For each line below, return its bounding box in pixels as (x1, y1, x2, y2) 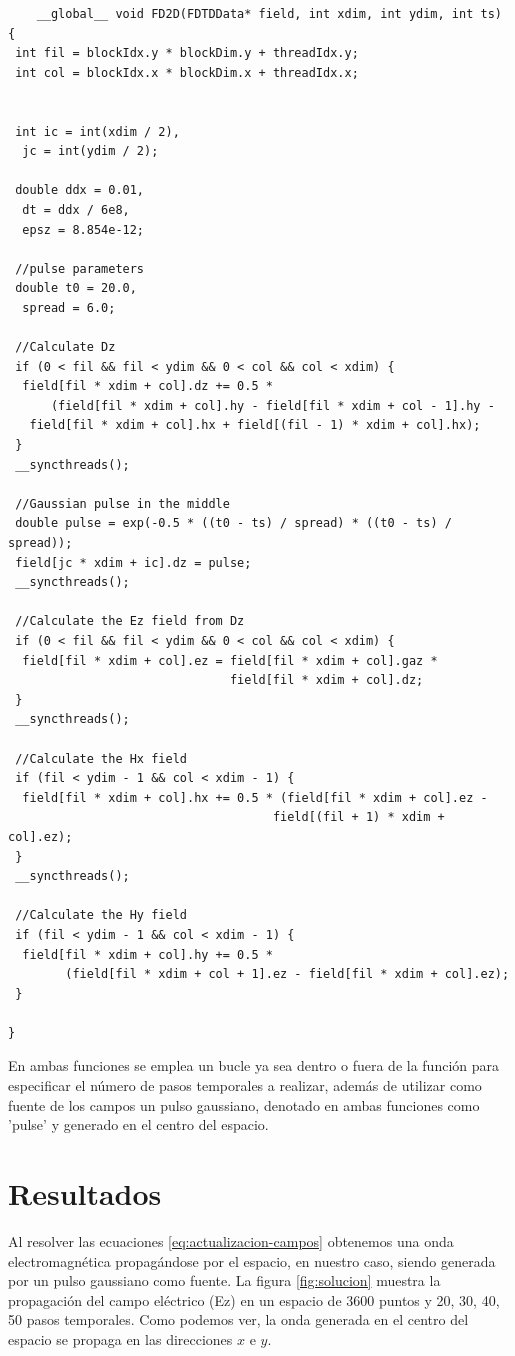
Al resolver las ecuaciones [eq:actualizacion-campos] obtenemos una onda (8, 1230, 454, 1251)
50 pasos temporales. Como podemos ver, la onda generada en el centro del (8, 1309, 469, 1330)
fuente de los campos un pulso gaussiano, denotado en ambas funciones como (8, 1094, 480, 1115)
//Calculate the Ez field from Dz (15, 614, 245, 629)
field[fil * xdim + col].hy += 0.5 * (22, 947, 273, 962)
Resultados (8, 1173, 162, 1214)
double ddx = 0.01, (15, 183, 145, 198)
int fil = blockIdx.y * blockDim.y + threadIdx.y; (15, 46, 359, 61)
